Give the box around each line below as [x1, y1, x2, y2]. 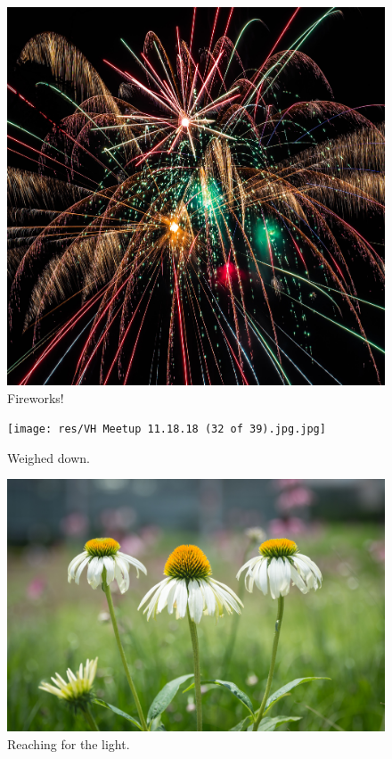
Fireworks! [7, 388, 64, 407]
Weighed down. [7, 448, 90, 466]
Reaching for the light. [7, 734, 130, 753]
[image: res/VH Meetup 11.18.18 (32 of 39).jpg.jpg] [7, 423, 326, 436]
